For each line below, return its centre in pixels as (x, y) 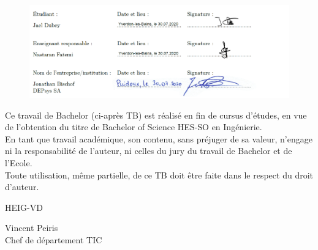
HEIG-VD (24, 207)
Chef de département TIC (54, 239)
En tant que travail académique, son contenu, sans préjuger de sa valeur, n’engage (159, 138)
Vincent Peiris (32, 228)
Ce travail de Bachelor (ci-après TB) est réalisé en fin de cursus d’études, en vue (156, 115)
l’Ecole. (19, 162)
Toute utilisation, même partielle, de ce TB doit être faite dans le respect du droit (159, 175)
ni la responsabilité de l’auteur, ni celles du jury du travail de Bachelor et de (149, 151)
